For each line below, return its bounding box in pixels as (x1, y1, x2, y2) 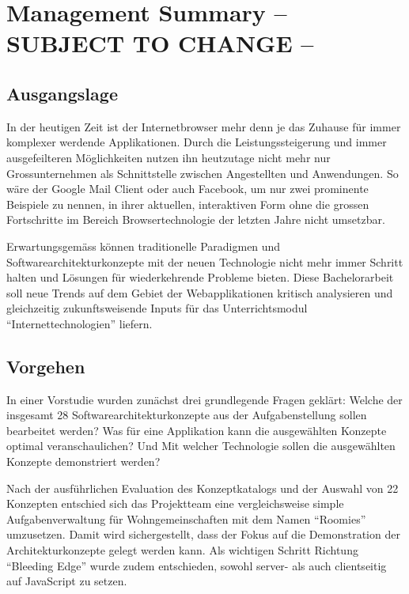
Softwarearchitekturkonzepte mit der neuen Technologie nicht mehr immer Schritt (6, 253, 403, 270)
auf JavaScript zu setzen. (6, 573, 127, 589)
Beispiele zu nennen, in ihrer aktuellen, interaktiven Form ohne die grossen (6, 195, 369, 212)
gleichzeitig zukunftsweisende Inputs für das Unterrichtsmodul (6, 300, 308, 316)
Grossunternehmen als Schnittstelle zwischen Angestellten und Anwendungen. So (6, 165, 399, 181)
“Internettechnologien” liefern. (6, 315, 153, 331)
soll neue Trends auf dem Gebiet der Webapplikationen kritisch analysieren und (6, 284, 393, 301)
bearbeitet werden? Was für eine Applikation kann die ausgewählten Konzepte (6, 422, 387, 438)
